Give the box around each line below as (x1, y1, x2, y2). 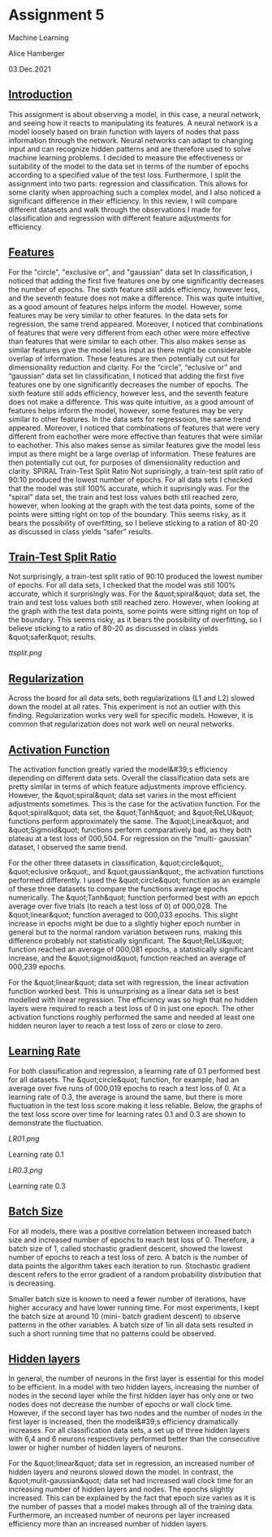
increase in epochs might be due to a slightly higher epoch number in (8, 918, 241, 928)
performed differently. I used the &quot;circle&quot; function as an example (8, 875, 261, 885)
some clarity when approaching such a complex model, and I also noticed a (8, 187, 261, 197)
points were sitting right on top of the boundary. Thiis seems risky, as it (8, 509, 246, 519)
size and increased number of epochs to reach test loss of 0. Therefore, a (8, 1235, 256, 1245)
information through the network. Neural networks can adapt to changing (8, 135, 253, 145)
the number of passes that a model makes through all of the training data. (8, 1502, 254, 1512)
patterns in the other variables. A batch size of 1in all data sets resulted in (8, 1320, 253, 1329)
